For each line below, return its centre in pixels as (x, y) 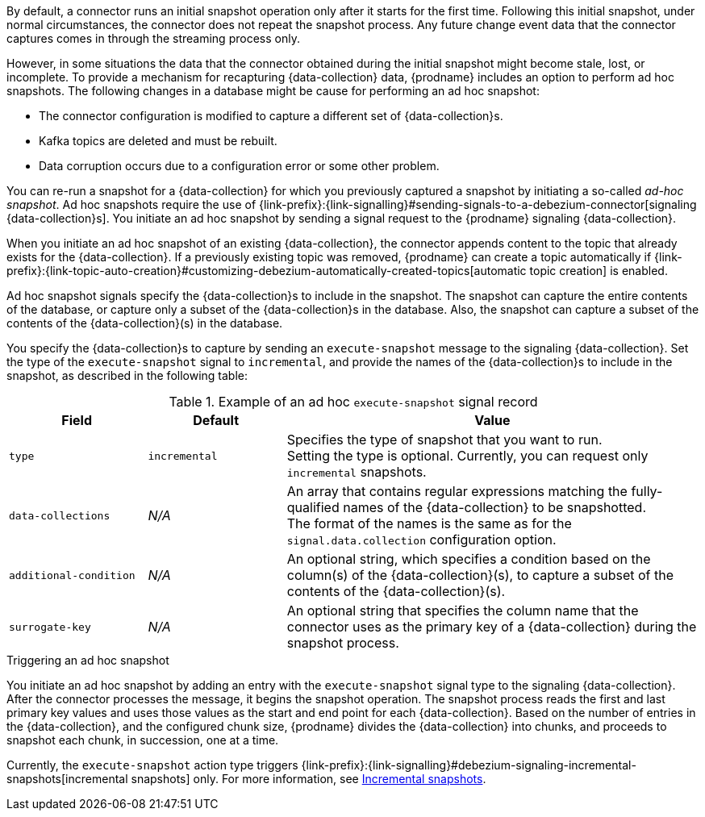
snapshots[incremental (67, 779)
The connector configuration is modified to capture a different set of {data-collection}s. (271, 116)
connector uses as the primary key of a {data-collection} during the (492, 627)
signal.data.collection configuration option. (421, 540)
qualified (313, 507)
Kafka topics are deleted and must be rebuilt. (158, 141)
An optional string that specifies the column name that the (463, 611)
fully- (647, 491)
